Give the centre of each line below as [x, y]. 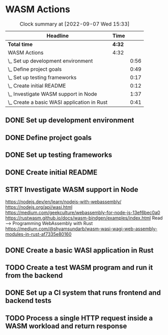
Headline [58, 36]
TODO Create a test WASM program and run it [79, 268]
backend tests [29, 301]
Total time [20, 44]
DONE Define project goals [48, 138]
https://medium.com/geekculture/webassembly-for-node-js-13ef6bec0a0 [83, 213]
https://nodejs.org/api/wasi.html [39, 207]
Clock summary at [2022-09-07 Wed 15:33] [75, 24]
